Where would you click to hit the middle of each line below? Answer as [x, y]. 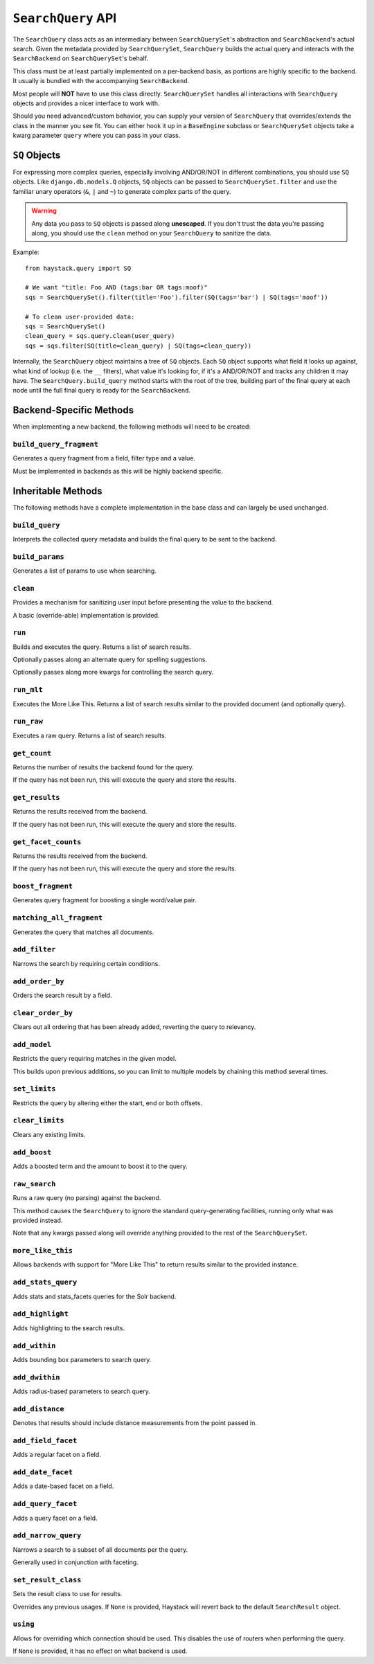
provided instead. [38, 1220]
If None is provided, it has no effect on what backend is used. [100, 1651]
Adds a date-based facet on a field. [63, 1486]
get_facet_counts [47, 842]
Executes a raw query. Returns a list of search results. [90, 735]
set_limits [34, 1089]
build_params [39, 556]
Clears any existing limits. [49, 1134]
